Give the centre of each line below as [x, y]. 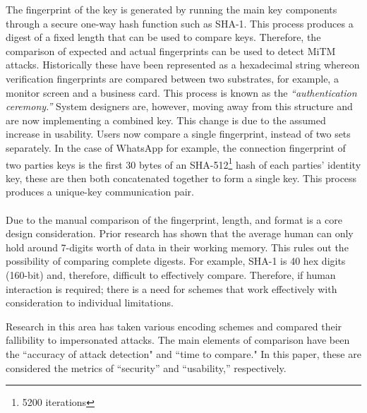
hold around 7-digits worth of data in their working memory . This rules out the [177, 247]
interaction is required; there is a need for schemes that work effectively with [172, 288]
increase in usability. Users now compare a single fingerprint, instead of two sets [178, 134]
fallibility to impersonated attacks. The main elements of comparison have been [178, 340]
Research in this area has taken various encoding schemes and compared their [174, 326]
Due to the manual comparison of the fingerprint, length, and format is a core [174, 219]
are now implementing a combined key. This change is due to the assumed [166, 120]
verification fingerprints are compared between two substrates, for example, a [172, 78]
